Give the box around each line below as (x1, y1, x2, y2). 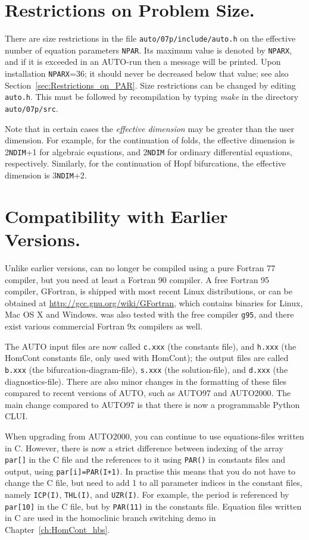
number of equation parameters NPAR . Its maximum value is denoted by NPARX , (5, 43, 292, 56)
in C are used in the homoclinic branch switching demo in (5, 511, 216, 524)
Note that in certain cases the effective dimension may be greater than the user (5, 122, 295, 134)
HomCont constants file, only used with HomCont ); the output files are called (5, 351, 289, 364)
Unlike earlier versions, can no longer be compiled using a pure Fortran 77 (5, 262, 276, 274)
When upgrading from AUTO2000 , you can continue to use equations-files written (5, 429, 304, 442)
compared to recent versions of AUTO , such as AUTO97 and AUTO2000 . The (5, 387, 291, 399)
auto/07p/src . (5, 102, 58, 114)
